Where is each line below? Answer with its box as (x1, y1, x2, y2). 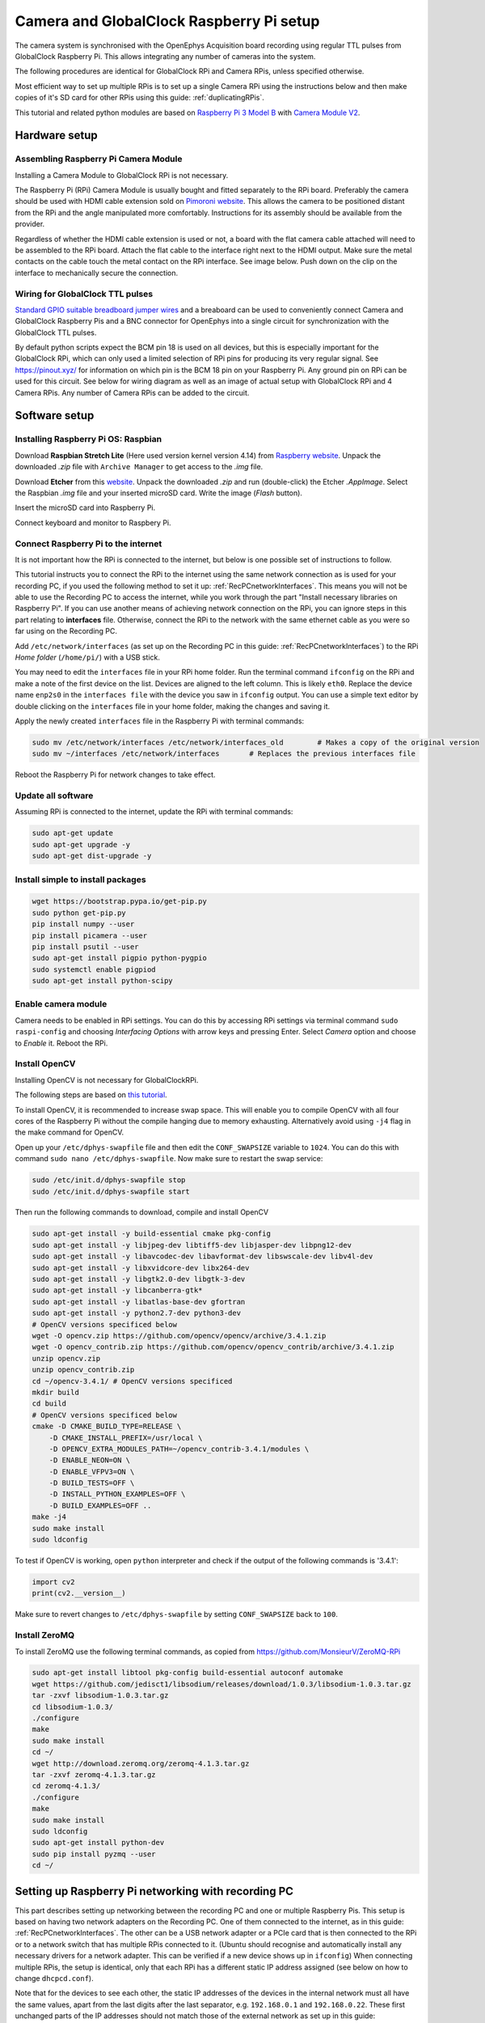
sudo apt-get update (32, 829, 113, 838)
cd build (32, 1399, 67, 1408)
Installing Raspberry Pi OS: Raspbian (15, 434, 162, 445)
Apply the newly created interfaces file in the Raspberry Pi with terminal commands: (15, 716, 305, 726)
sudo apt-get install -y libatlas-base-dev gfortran (32, 1297, 246, 1306)
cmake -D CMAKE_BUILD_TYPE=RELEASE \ (32, 1422, 182, 1431)
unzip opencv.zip (32, 1354, 101, 1363)
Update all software (15, 790, 94, 801)
